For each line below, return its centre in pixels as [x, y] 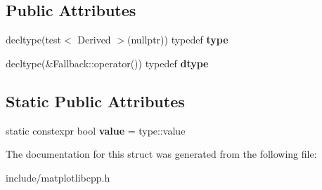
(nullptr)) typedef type [178, 40]
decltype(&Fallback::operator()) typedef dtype [107, 63]
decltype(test [34, 40]
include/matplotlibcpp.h [58, 177]
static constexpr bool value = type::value [96, 130]
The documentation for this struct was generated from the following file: [161, 154]
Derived [94, 40]
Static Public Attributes [95, 101]
